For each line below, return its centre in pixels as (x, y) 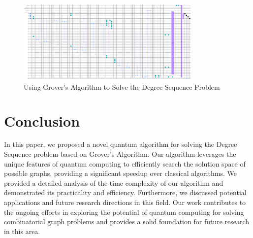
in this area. (22, 231)
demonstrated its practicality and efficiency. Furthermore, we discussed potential (125, 192)
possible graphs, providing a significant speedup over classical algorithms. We (120, 173)
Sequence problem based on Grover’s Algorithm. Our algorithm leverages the (120, 154)
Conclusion (42, 120)
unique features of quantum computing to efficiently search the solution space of (125, 163)
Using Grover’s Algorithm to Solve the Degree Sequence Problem (122, 86)
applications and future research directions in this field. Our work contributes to (125, 202)
